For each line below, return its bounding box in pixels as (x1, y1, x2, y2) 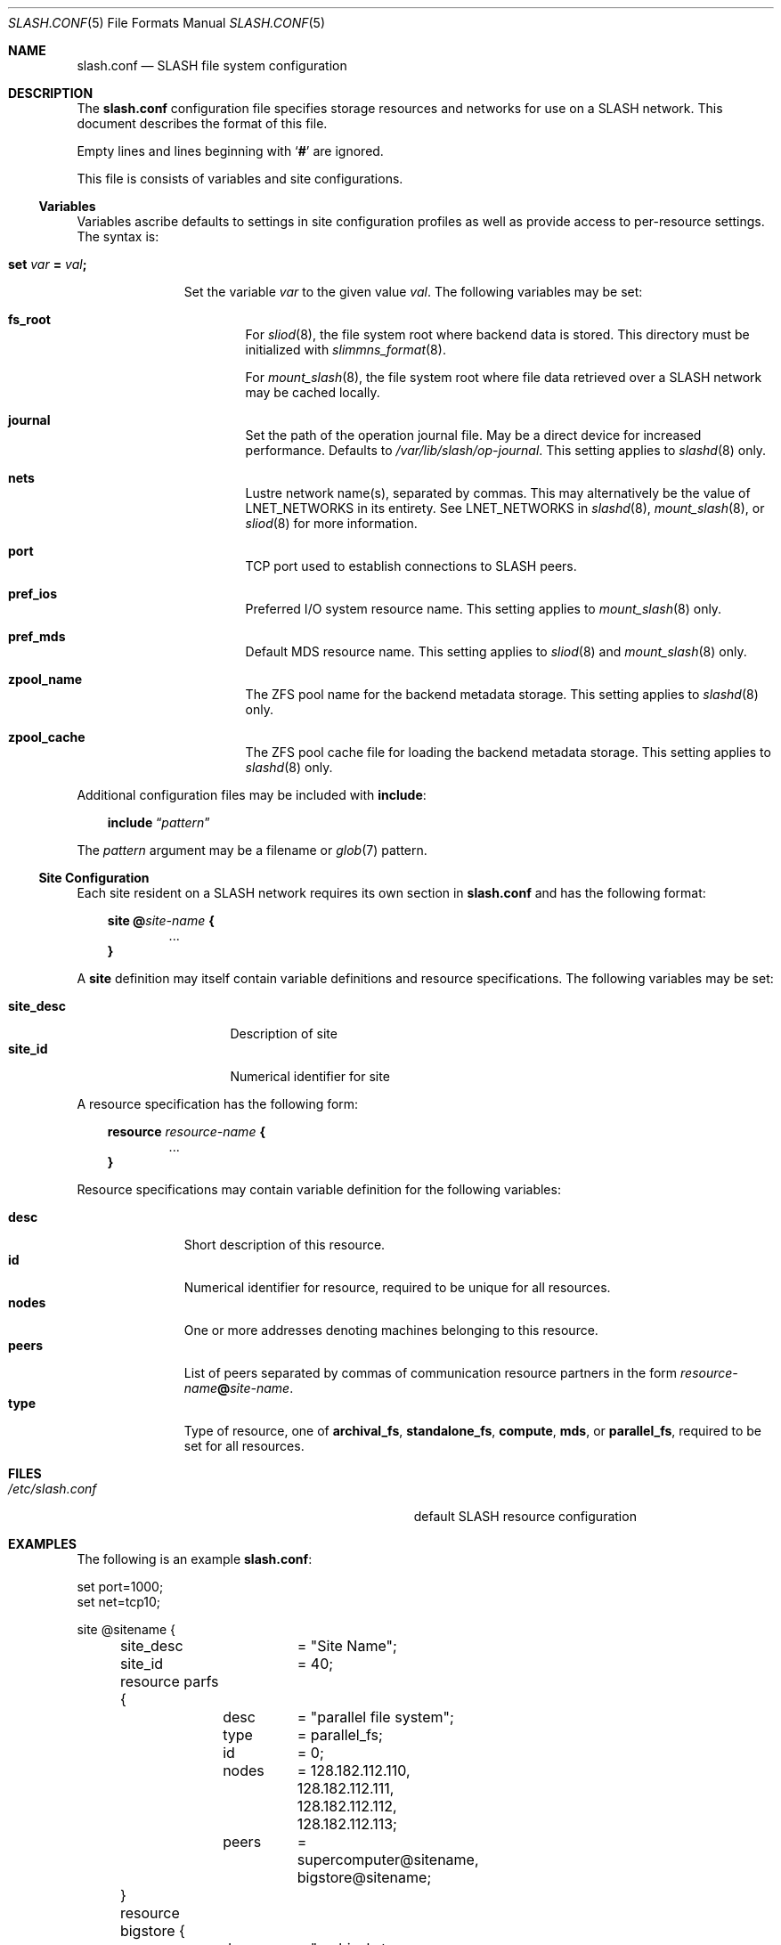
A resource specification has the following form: (77, 1096, 359, 1111)
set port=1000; (77, 1579, 164, 1594)
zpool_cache (8, 729, 85, 745)
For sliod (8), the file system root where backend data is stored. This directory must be (245, 327, 750, 342)
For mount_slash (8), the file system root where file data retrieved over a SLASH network (245, 370, 762, 385)
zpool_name (8, 671, 83, 687)
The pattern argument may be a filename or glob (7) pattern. (77, 842, 427, 858)
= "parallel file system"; (297, 1708, 454, 1726)
